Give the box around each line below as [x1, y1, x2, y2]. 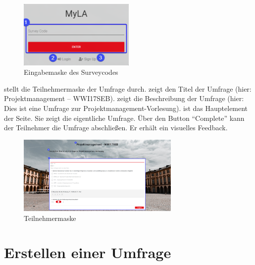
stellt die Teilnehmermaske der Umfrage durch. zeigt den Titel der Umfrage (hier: [4, 83, 252, 94]
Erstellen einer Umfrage [4, 242, 171, 262]
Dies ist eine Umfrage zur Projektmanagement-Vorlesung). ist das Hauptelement [4, 103, 248, 113]
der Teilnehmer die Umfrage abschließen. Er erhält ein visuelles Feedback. [4, 122, 228, 133]
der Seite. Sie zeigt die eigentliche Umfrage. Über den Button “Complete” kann [4, 112, 245, 123]
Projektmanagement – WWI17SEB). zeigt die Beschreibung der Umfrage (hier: [4, 93, 244, 104]
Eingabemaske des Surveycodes [24, 67, 118, 77]
